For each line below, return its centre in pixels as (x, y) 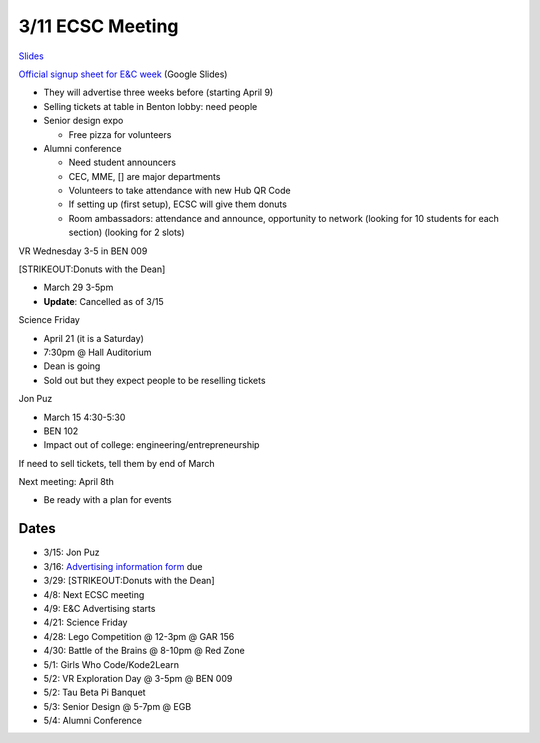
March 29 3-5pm (78, 287)
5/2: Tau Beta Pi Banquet (94, 692)
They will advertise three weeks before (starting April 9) (158, 92)
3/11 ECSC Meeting (98, 26)
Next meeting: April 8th (66, 482)
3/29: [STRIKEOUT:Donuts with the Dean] (129, 581)
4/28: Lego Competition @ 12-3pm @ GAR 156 (139, 636)
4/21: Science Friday (85, 622)
